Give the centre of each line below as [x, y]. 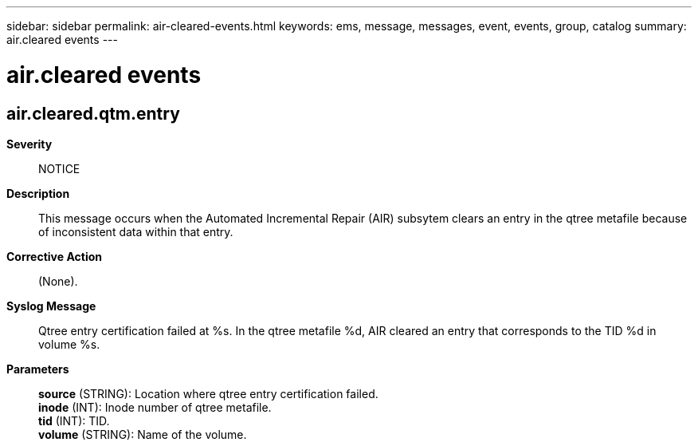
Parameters [38, 369]
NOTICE [59, 168]
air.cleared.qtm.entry [93, 113]
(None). [58, 281]
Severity [29, 144]
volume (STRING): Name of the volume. [143, 434]
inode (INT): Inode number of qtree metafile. [155, 407]
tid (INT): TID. [74, 420]
